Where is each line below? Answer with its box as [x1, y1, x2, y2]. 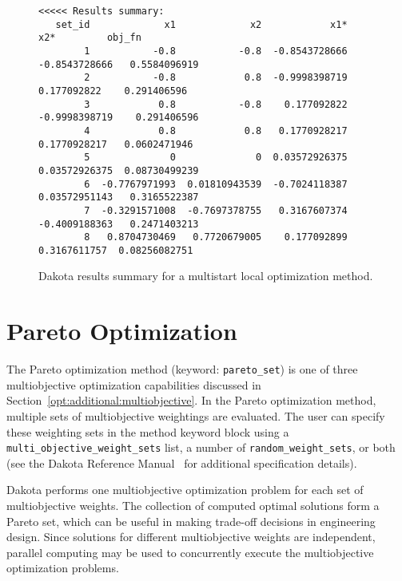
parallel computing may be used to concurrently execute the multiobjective [6, 543, 374, 560]
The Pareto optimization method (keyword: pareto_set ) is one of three [6, 361, 358, 377]
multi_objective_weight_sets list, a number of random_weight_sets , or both [6, 439, 396, 456]
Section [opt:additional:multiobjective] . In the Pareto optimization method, [6, 392, 376, 409]
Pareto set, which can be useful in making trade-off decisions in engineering [6, 512, 376, 529]
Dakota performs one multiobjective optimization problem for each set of [6, 481, 364, 498]
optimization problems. [6, 559, 119, 576]
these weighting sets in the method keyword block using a [6, 423, 289, 440]
